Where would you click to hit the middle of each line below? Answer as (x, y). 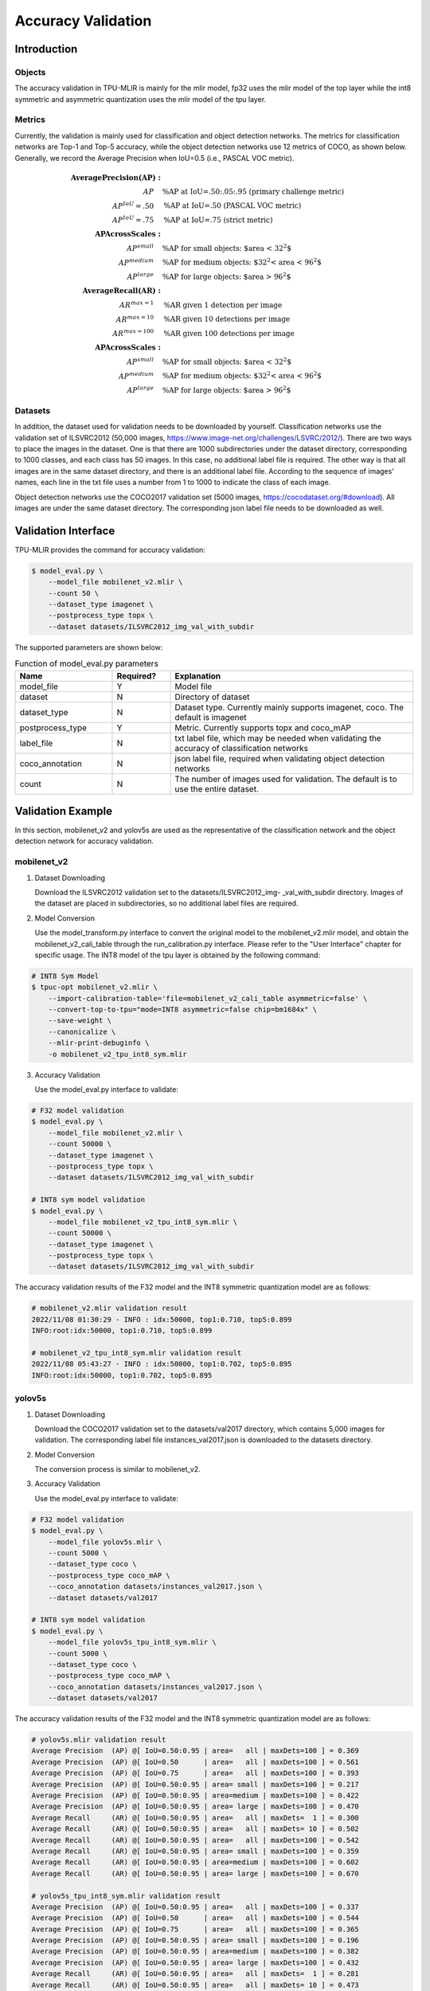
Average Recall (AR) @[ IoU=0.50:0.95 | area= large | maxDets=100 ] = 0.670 (195, 1873)
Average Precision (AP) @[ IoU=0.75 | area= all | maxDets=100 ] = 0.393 (195, 1773)
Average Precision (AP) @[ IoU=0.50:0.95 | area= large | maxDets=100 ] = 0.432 (195, 1962)
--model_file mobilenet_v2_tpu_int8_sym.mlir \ (143, 1222)
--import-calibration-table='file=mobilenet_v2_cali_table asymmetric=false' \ (208, 998)
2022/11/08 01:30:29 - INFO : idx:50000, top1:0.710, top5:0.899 (162, 1319)
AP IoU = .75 (133, 219)
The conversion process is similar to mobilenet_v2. (117, 1469)
